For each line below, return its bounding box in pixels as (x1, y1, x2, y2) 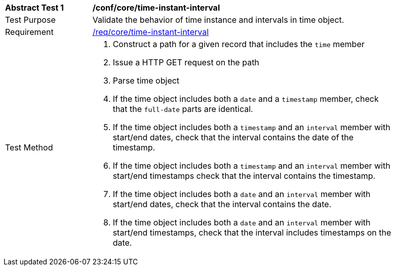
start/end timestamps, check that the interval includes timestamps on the (112, 227, 391, 238)
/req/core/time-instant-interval (92, 27, 209, 37)
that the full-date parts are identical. (112, 104, 253, 114)
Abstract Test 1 (5, 3, 64, 13)
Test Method (5, 142, 53, 152)
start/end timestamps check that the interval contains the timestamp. (112, 171, 376, 181)
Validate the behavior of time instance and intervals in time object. (92, 15, 344, 25)
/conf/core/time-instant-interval (92, 3, 220, 13)
